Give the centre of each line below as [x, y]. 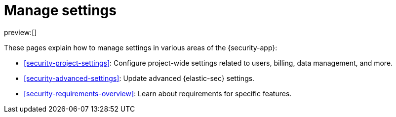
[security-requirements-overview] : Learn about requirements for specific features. [158, 93]
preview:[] [20, 32]
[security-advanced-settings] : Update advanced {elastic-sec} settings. [139, 78]
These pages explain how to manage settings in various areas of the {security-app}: [141, 47]
